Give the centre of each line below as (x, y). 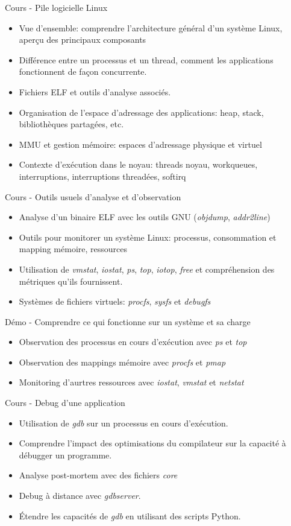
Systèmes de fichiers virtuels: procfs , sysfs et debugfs (115, 301)
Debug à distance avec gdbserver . (80, 496)
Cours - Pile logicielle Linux (56, 7)
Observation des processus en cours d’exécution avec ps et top (133, 342)
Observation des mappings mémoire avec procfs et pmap (122, 362)
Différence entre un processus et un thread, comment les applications (146, 59)
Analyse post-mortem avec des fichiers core (98, 475)
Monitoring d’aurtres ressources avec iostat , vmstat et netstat (131, 382)
